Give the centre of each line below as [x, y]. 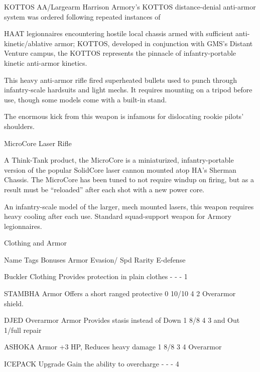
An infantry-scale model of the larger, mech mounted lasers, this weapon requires [129, 206]
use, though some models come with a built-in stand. [86, 99]
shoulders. [19, 126]
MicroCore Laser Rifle [38, 143]
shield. [14, 303]
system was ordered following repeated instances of [82, 16]
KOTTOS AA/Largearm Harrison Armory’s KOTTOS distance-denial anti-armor [130, 7]
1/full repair [23, 330]
